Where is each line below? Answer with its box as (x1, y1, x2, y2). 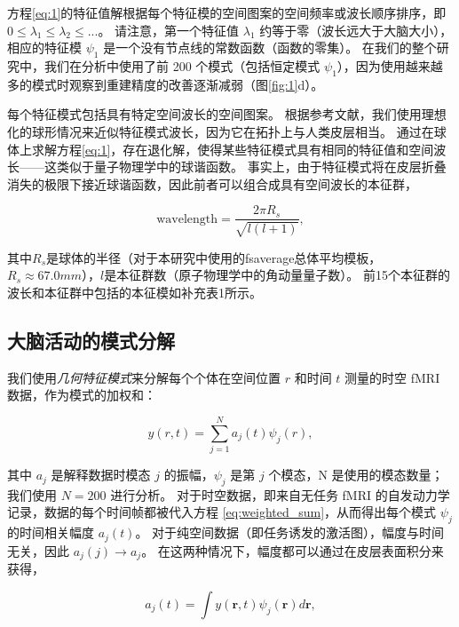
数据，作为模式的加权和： (7, 385, 156, 404)
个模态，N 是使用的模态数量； (268, 465, 444, 484)
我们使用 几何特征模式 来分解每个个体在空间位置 (7, 368, 281, 386)
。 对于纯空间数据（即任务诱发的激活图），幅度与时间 (135, 523, 445, 542)
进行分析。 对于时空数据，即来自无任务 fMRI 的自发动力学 (110, 485, 450, 504)
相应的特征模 (7, 38, 82, 57)
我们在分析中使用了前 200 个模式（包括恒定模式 (44, 56, 321, 75)
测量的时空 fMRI (344, 368, 440, 386)
